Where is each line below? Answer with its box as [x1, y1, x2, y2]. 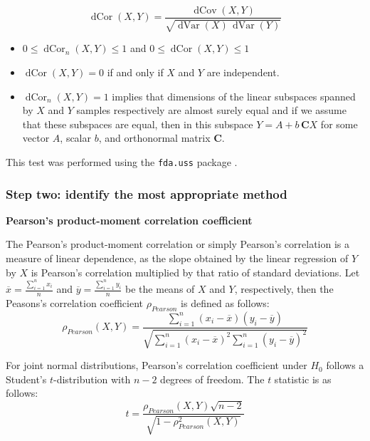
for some [320, 116, 358, 131]
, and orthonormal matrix [98, 130, 211, 145]
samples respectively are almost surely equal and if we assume [76, 103, 347, 118]
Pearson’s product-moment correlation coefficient [6, 212, 253, 227]
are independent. [206, 65, 280, 80]
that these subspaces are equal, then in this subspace [22, 116, 253, 131]
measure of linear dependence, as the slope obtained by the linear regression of [6, 251, 349, 266]
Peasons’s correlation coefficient [6, 295, 143, 310]
